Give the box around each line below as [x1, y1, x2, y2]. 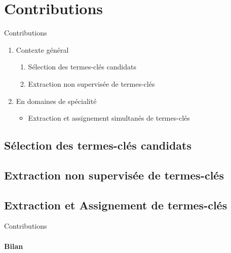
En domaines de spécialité [16, 95, 97, 106]
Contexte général [16, 44, 69, 55]
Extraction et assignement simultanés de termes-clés [28, 113, 190, 123]
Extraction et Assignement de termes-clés [4, 197, 227, 212]
